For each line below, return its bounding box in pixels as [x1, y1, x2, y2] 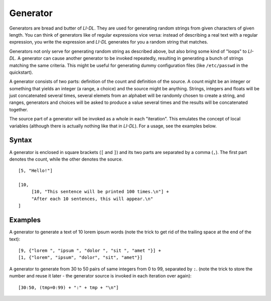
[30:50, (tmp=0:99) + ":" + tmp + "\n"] [18, 284, 119, 290]
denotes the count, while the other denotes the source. [9, 156, 123, 162]
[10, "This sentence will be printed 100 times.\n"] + [31, 189, 169, 195]
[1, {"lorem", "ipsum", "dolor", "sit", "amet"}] [18, 255, 143, 260]
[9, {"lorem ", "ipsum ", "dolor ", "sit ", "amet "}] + [18, 247, 162, 253]
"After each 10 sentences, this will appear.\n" [31, 196, 153, 202]
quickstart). [9, 69, 34, 75]
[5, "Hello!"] [18, 168, 53, 174]
